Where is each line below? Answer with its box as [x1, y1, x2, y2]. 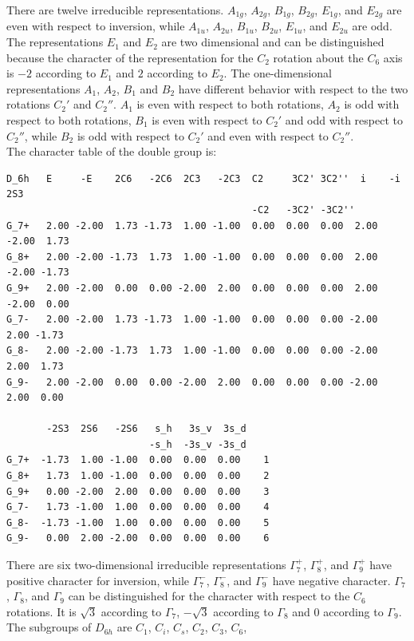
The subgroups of [6, 619, 92, 635]
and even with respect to [207, 127, 329, 144]
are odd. [352, 18, 392, 34]
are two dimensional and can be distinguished [161, 34, 384, 50]
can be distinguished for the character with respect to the [68, 588, 350, 604]
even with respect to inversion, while [6, 18, 185, 34]
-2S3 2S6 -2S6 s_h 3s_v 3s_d [46, 423, 246, 435]
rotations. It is [6, 603, 77, 619]
